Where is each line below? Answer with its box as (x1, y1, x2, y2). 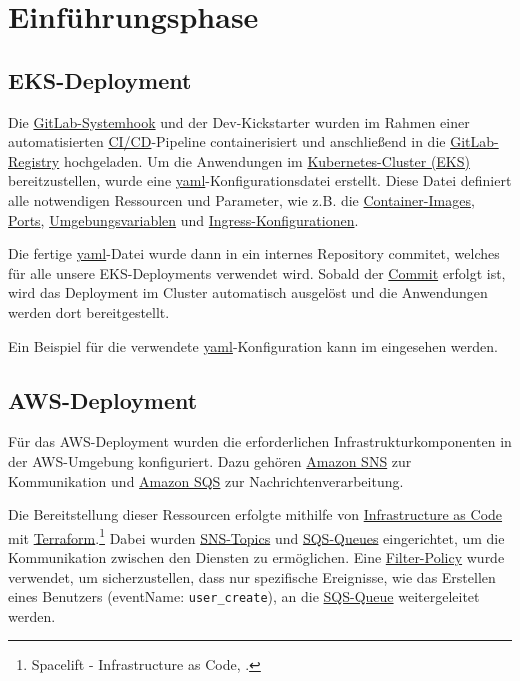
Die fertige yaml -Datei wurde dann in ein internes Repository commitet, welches (8, 243, 500, 264)
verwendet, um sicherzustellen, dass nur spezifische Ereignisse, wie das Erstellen (8, 566, 496, 587)
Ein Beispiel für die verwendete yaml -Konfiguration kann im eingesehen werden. (8, 335, 498, 356)
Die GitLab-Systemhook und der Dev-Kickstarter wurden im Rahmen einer (8, 111, 470, 132)
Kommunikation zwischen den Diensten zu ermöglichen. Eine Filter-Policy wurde (8, 546, 505, 567)
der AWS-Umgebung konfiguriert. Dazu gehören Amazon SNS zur (8, 450, 412, 471)
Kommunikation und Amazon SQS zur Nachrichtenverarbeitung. (8, 470, 404, 491)
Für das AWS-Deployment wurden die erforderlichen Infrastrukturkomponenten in (8, 431, 512, 452)
